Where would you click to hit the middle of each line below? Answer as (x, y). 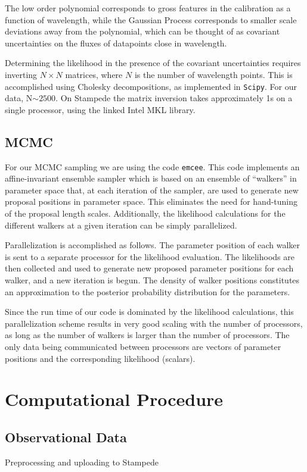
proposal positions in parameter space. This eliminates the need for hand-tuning (151, 201)
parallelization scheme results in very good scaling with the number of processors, (154, 323)
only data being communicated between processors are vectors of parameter (143, 346)
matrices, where (94, 74)
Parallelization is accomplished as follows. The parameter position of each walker (152, 245)
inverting (21, 74)
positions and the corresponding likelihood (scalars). (100, 358)
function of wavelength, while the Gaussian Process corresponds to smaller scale (151, 19)
